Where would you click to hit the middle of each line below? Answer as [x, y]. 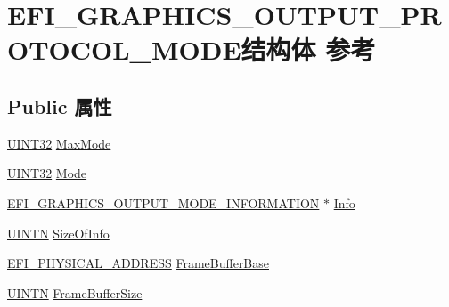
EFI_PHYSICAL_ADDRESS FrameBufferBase [138, 263]
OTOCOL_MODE [124, 49]
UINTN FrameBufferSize [75, 292]
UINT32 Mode [47, 173]
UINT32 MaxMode [59, 143]
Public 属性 [60, 105]
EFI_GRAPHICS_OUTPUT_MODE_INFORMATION [163, 202]
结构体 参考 [308, 49]
